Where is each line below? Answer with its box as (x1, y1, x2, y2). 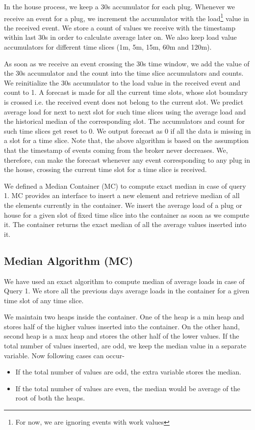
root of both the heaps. (15, 393, 85, 403)
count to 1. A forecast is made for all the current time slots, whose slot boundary (4, 87, 248, 97)
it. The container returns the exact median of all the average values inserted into (4, 219, 247, 229)
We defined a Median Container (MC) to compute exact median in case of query (4, 180, 246, 191)
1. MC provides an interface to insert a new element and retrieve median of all (4, 190, 240, 201)
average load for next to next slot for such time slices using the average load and (4, 106, 246, 116)
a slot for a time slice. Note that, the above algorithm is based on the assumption (4, 135, 249, 145)
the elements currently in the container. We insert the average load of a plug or (4, 200, 242, 210)
